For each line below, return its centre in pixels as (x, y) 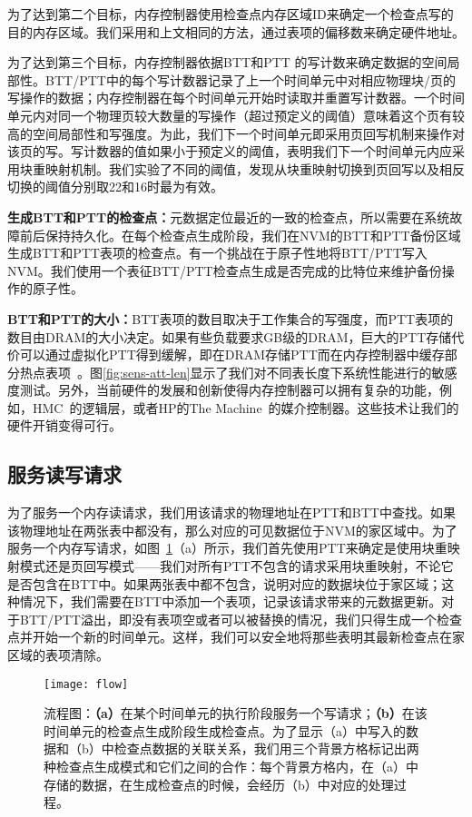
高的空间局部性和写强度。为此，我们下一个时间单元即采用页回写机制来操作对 (236, 133)
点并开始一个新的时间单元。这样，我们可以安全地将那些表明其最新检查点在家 (236, 637)
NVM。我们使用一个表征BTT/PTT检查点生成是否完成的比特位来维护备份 (225, 270)
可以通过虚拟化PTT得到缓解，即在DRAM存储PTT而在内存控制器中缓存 (232, 354)
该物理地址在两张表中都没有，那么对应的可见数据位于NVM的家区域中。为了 (232, 530)
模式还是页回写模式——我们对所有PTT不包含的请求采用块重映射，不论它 (236, 566)
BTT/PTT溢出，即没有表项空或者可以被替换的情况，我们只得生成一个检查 (241, 619)
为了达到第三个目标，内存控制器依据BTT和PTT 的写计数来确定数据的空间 (227, 62)
